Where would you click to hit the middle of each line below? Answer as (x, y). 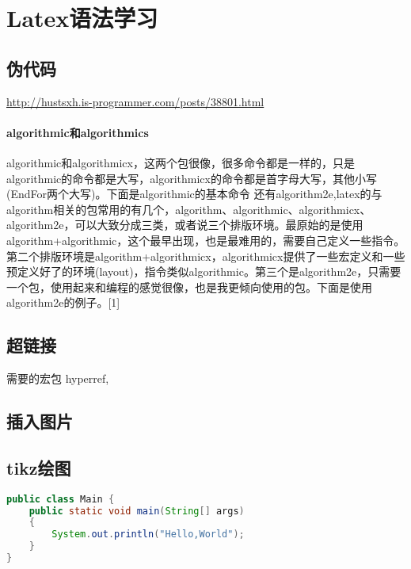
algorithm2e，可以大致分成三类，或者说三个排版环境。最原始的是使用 (185, 225)
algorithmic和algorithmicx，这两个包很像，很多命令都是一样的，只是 (181, 162)
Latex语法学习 (82, 18)
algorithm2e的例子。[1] (63, 302)
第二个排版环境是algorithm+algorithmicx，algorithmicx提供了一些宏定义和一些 (206, 256)
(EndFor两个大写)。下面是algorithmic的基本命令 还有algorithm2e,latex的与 (194, 194)
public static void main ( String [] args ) (137, 511)
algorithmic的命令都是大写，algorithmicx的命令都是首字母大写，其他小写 (192, 178)
